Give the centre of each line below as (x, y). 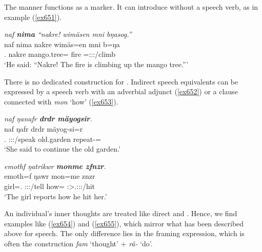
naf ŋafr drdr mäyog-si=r (44, 128)
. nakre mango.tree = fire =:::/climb (60, 54)
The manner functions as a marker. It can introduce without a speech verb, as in (131, 7)
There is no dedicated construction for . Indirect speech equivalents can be (121, 81)
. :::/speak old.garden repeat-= (53, 139)
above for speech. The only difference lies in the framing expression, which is (124, 233)
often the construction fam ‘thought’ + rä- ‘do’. (78, 243)
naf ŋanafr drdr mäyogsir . (48, 119)
